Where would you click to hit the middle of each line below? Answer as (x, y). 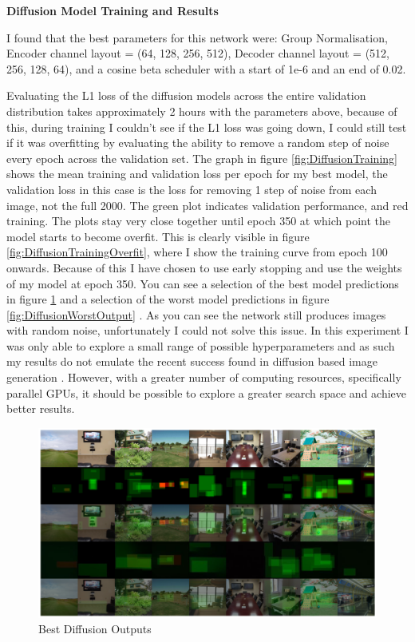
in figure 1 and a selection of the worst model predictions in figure (168, 299)
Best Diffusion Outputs (95, 629)
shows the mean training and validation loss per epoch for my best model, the (197, 174)
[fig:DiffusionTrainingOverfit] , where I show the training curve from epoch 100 (197, 252)
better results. (41, 408)
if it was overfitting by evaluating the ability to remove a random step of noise (198, 143)
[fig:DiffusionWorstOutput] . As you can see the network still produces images (196, 314)
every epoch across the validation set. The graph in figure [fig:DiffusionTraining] (202, 158)
